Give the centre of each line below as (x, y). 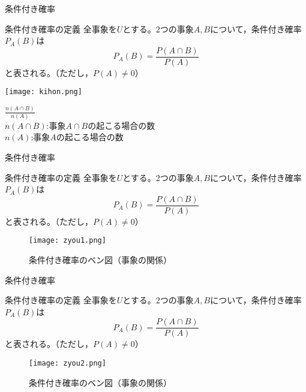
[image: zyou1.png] (67, 241)
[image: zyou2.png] (67, 364)
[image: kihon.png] (43, 92)
